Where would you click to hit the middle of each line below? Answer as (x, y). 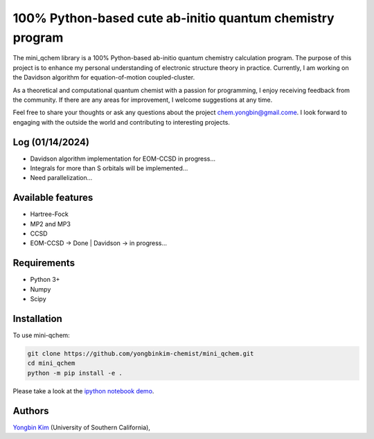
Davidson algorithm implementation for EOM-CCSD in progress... (123, 159)
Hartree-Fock (49, 214)
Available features (53, 198)
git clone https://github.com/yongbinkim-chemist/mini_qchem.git (141, 354)
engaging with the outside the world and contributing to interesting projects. (121, 122)
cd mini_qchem (51, 363)
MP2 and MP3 (50, 224)
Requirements (44, 263)
